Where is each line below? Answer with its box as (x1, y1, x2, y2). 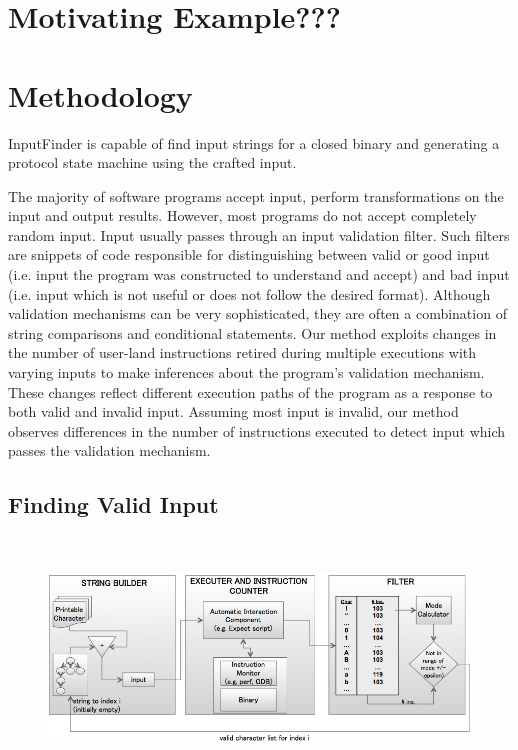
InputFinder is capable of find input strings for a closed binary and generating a (8, 132, 500, 153)
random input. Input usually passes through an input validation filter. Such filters (8, 224, 510, 245)
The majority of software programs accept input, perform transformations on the (8, 185, 504, 206)
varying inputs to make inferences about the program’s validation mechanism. (8, 362, 485, 383)
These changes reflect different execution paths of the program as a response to (8, 381, 493, 402)
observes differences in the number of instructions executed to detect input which (8, 420, 506, 441)
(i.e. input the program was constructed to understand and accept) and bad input (8, 264, 510, 285)
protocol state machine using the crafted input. (8, 152, 297, 173)
